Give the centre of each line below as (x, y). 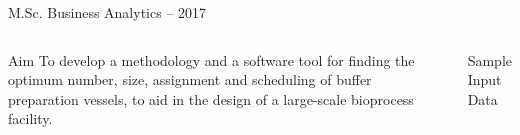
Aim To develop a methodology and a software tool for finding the (211, 59)
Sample (489, 59)
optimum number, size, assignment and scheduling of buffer (190, 79)
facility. (30, 118)
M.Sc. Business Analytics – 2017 (107, 12)
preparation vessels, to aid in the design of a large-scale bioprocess (211, 98)
